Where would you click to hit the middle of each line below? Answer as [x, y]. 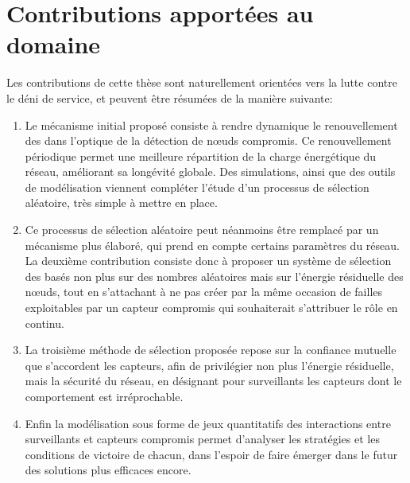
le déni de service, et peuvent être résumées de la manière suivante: [170, 97]
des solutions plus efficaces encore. [108, 470]
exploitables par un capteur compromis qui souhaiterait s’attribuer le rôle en [211, 308]
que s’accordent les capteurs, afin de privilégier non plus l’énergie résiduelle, [209, 365]
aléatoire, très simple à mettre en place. [121, 203]
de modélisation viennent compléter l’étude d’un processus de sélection [197, 187]
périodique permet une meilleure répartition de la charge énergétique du [201, 156]
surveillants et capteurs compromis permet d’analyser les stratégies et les [202, 439]
